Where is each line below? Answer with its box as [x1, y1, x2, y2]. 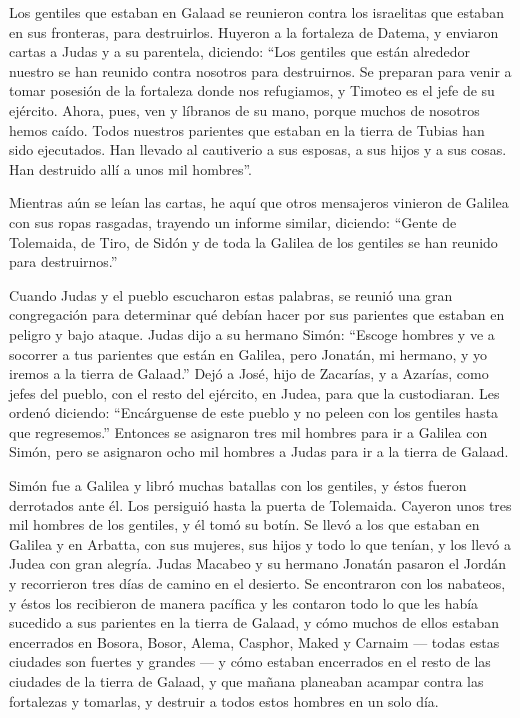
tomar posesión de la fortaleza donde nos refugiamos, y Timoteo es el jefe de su [9, 80, 495, 101]
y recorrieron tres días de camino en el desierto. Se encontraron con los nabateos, [9, 573, 506, 594]
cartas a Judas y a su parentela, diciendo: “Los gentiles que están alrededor [9, 41, 471, 62]
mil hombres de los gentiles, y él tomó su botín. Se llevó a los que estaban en [9, 514, 480, 535]
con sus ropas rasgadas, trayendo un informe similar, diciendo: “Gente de [9, 211, 457, 232]
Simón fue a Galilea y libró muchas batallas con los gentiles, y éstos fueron [9, 475, 467, 496]
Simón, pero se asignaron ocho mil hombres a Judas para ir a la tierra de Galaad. [9, 441, 509, 462]
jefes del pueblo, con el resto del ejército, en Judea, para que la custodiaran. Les [9, 382, 500, 403]
